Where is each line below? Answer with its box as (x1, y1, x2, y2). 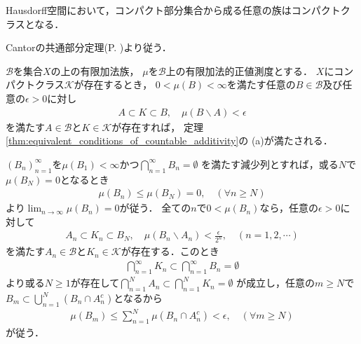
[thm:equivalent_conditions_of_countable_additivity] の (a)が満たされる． (6, 133, 333, 148)
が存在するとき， (74, 77, 153, 92)
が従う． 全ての (119, 200, 191, 215)
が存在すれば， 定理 (111, 119, 204, 134)
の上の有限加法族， (50, 63, 139, 78)
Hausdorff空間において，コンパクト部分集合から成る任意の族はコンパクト (6, 3, 341, 17)
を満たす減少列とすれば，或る (201, 156, 339, 171)
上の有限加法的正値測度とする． (165, 63, 313, 78)
